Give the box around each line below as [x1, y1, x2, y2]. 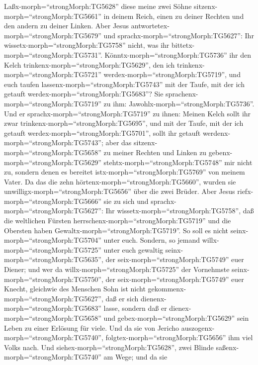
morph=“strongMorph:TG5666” [4, 195, 101, 206]
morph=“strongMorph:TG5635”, [4, 254, 103, 265]
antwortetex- [131, 20, 170, 31]
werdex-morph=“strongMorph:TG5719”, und [103, 69, 241, 80]
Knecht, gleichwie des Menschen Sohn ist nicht [4, 283, 146, 294]
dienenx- [140, 293, 167, 303]
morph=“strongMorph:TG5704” [4, 235, 101, 245]
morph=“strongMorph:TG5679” [4, 30, 101, 40]
